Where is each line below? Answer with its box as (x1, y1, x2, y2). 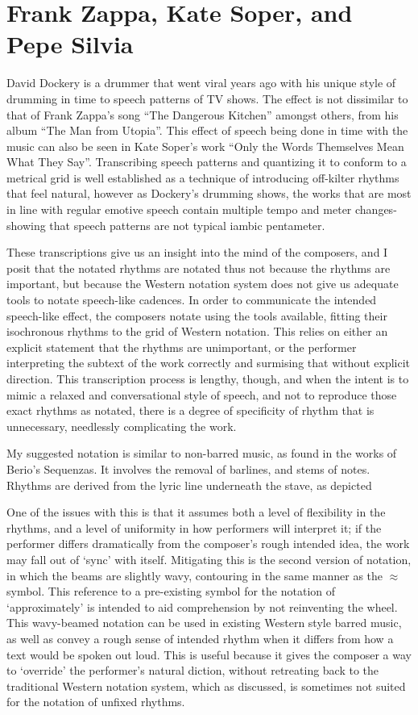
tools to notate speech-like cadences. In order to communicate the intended (6, 291, 377, 308)
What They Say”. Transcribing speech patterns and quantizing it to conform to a (6, 153, 407, 170)
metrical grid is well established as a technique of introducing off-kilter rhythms (6, 169, 399, 186)
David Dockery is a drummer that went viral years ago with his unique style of (6, 74, 396, 91)
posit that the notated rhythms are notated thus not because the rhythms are (6, 259, 391, 276)
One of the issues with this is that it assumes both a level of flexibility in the (6, 504, 386, 521)
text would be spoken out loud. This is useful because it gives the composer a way (6, 646, 412, 663)
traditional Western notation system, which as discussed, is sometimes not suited (6, 677, 406, 694)
